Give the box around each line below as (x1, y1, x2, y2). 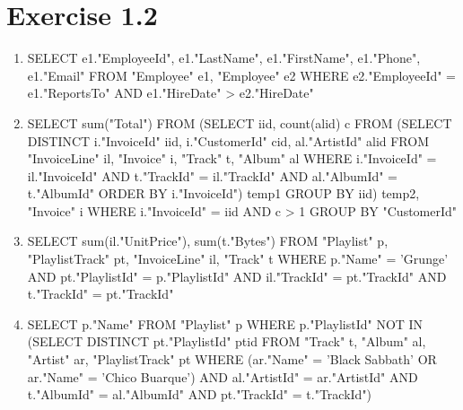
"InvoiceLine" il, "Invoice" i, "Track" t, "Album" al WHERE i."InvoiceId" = (27, 149, 437, 168)
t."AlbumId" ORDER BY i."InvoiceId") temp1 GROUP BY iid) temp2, (27, 184, 420, 203)
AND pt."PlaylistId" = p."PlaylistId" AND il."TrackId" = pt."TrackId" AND (27, 266, 447, 285)
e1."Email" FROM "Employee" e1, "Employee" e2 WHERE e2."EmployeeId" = (27, 65, 457, 84)
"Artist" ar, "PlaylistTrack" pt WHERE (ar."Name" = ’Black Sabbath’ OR (27, 350, 437, 369)
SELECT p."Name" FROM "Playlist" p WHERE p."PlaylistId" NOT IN (27, 314, 424, 333)
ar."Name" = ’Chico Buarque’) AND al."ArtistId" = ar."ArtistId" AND (27, 367, 418, 386)
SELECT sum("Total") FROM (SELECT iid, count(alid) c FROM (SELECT (27, 113, 452, 132)
